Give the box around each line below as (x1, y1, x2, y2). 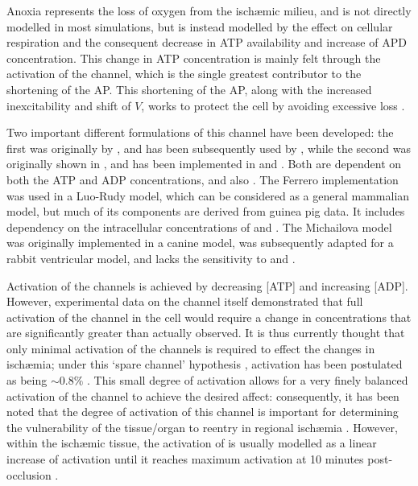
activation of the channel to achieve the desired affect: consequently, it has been (6, 387, 399, 404)
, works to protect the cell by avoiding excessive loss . (141, 97, 405, 113)
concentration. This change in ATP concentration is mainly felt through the (6, 49, 381, 66)
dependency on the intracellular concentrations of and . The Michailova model (6, 218, 392, 235)
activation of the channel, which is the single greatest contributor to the (6, 65, 362, 82)
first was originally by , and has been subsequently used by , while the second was (6, 139, 411, 156)
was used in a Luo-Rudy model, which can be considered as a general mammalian (6, 187, 410, 204)
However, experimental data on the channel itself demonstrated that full (6, 293, 363, 310)
